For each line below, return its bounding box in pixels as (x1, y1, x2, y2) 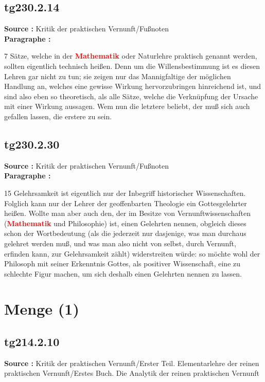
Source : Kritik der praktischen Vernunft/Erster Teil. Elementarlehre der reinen (4, 357, 259, 368)
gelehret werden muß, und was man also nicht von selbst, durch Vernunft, (4, 238, 236, 248)
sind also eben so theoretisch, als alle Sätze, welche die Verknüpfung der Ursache (4, 90, 258, 101)
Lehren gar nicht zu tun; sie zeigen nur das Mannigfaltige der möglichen (4, 70, 231, 81)
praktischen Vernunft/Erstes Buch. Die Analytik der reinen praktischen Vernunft (4, 368, 259, 378)
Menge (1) (4, 298, 79, 319)
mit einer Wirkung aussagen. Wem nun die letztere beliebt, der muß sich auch (4, 101, 250, 112)
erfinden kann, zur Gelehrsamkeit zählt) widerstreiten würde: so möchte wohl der (4, 248, 260, 259)
